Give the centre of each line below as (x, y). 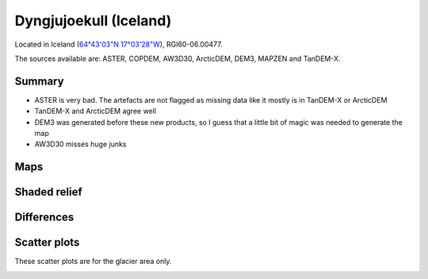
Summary (39, 81)
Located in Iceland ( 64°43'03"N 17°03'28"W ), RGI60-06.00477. (118, 44)
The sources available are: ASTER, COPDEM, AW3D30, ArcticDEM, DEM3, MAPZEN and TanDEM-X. (178, 58)
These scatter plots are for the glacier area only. (93, 262)
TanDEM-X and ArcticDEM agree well (96, 111)
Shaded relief (48, 192)
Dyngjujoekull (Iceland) (93, 21)
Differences (44, 217)
